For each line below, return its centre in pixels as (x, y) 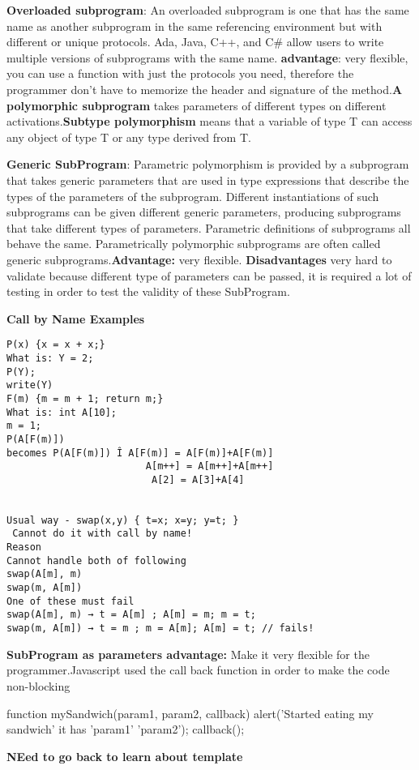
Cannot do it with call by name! (103, 534)
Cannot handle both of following (96, 560)
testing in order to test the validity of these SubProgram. (148, 291)
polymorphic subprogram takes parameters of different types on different (197, 105)
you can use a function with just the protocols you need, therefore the (180, 73)
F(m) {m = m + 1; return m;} (85, 398)
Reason (24, 548)
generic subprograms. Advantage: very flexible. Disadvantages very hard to (199, 259)
